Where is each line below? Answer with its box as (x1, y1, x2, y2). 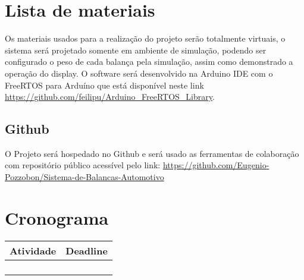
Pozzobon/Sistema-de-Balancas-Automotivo (5, 171, 164, 183)
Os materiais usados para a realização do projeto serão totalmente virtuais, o (5, 32, 286, 45)
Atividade (10, 243, 57, 257)
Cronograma (5, 205, 109, 229)
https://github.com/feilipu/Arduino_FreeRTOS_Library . (5, 90, 215, 103)
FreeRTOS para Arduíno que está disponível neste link (5, 78, 204, 91)
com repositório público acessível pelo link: (5, 159, 161, 171)
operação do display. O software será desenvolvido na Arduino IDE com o (5, 67, 273, 79)
